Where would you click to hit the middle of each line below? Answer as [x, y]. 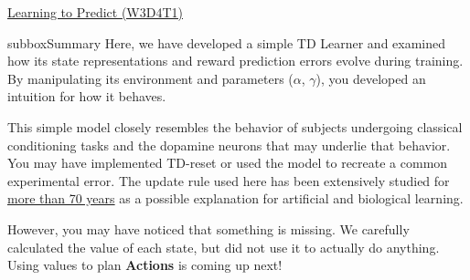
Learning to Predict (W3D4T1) [96, 12]
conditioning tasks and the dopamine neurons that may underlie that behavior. [229, 145]
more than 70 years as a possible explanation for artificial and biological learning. [235, 198]
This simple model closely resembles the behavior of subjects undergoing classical [235, 126]
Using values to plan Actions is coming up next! [145, 265]
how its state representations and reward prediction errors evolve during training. [235, 61]
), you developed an [371, 78]
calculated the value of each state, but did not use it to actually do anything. [224, 247]
